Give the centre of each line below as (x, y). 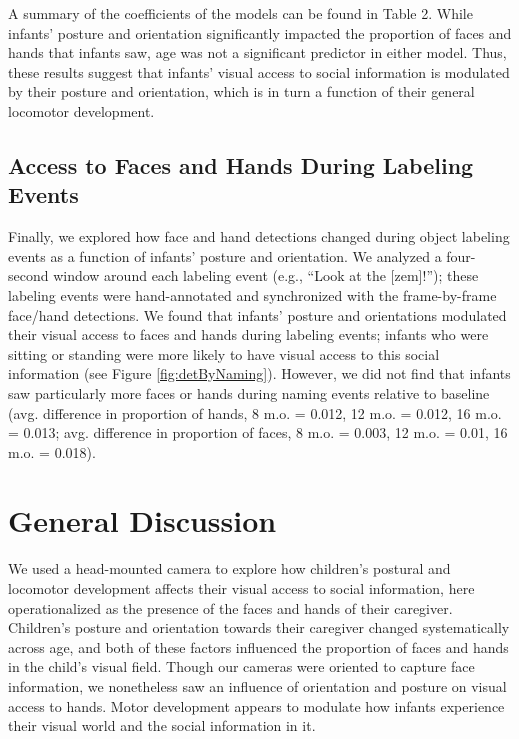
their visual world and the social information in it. (162, 725)
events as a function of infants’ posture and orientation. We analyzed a (225, 255)
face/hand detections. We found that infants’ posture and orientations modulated (257, 314)
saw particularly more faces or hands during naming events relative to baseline (249, 392)
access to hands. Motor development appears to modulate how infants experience (256, 705)
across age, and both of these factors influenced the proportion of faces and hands (258, 646)
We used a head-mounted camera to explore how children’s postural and (229, 568)
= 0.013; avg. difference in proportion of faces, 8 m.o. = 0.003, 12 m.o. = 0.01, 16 (258, 432)
